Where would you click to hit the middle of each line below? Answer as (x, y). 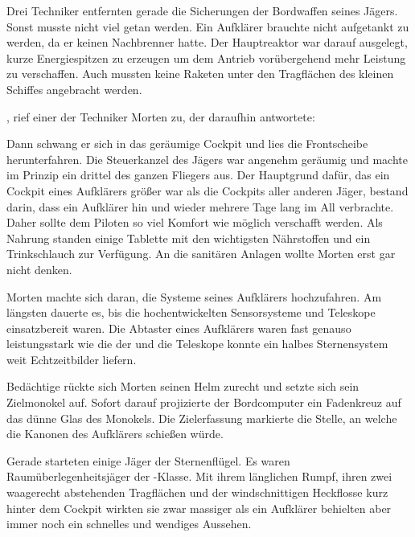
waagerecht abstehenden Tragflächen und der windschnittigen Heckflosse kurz (197, 492)
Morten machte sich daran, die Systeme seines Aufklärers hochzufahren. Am (194, 296)
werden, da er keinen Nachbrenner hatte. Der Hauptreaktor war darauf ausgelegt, (207, 42)
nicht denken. (39, 269)
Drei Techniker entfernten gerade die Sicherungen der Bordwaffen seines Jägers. (202, 10)
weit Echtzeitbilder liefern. (72, 359)
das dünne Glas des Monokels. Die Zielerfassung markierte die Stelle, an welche (202, 418)
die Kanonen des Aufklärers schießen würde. (115, 434)
